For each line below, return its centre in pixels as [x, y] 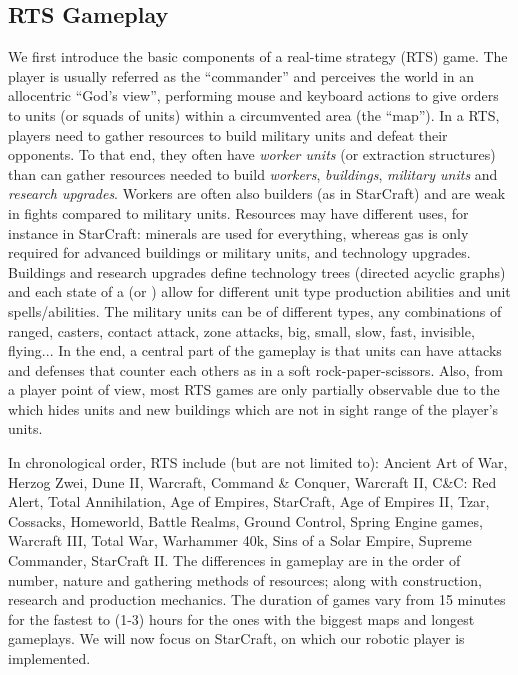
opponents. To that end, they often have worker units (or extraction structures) [252, 154]
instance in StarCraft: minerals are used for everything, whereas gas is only [238, 232]
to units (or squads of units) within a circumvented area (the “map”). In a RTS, [254, 114]
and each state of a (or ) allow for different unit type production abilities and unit [259, 291]
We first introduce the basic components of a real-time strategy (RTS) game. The [258, 56]
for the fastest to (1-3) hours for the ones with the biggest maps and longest [241, 618]
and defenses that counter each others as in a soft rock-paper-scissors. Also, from [255, 369]
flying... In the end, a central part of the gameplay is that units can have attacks [255, 350]
